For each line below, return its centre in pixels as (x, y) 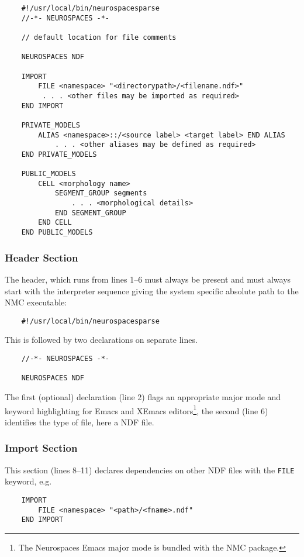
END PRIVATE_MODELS (59, 154)
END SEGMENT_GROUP (90, 213)
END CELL (55, 223)
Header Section (42, 257)
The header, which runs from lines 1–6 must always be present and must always (148, 279)
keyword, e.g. (28, 481)
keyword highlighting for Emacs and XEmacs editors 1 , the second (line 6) (137, 410)
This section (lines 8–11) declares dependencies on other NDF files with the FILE (150, 470)
